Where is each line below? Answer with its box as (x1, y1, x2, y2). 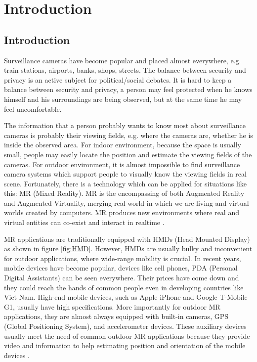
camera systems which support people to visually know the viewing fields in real (4, 169, 247, 179)
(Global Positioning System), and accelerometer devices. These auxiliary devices (4, 321, 247, 331)
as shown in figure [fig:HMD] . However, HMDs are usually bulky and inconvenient (4, 243, 253, 254)
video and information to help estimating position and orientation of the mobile (4, 340, 246, 351)
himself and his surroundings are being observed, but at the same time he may (4, 93, 242, 104)
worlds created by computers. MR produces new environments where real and (4, 207, 239, 218)
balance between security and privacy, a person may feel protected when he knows (4, 84, 253, 94)
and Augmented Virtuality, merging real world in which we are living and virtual (4, 197, 249, 208)
